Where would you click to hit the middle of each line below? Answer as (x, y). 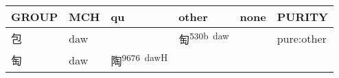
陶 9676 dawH (139, 60)
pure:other (302, 38)
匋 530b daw (204, 38)
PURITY (302, 17)
